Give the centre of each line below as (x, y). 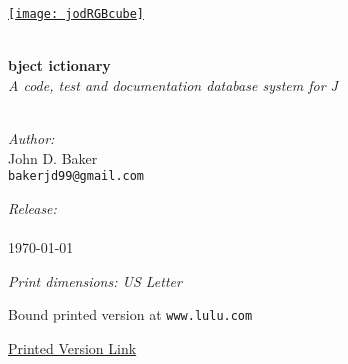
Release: (32, 207)
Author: (31, 138)
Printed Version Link (72, 347)
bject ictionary (59, 65)
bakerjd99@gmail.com (76, 176)
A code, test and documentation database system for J (173, 84)
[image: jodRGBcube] (76, 14)
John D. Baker (53, 157)
